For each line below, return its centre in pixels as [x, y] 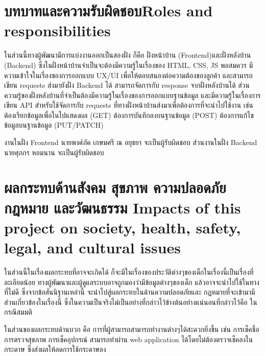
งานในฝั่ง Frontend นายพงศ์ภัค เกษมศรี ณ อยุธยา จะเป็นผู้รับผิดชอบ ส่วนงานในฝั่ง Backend [131, 142]
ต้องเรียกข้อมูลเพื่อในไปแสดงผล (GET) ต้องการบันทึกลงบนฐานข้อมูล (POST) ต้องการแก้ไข [129, 115]
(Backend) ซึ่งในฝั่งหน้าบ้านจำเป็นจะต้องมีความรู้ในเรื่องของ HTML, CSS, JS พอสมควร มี [129, 65]
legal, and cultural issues [93, 247]
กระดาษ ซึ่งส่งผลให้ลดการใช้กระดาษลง [55, 349]
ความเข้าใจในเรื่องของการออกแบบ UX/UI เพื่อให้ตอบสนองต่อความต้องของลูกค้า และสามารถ [128, 75]
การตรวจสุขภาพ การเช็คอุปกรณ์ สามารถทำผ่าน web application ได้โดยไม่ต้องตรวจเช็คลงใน [129, 339]
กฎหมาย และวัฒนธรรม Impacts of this [123, 207]
